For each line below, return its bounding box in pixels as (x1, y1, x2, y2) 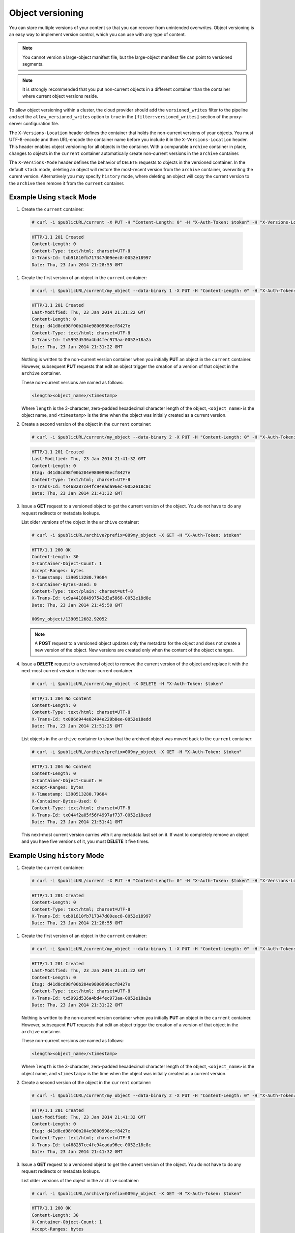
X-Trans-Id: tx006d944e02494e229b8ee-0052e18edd (31, 716, 151, 722)
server (9, 121, 23, 127)
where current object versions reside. (22, 93, 98, 99)
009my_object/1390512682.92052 (31, 616, 108, 621)
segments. (22, 61, 44, 67)
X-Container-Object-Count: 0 (31, 777, 102, 783)
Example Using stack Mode (9, 193, 97, 202)
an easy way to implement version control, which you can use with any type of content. (9, 31, 186, 37)
